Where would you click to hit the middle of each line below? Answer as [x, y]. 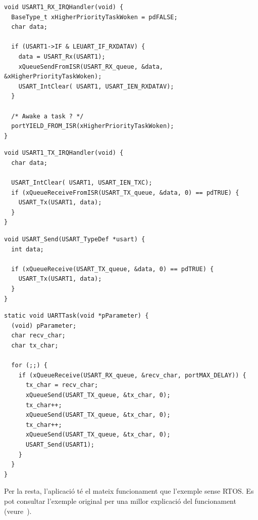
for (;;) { [29, 365]
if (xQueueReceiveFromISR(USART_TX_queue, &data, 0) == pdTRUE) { [125, 192]
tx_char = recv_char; [62, 385]
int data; [28, 249]
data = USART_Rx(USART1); [62, 56]
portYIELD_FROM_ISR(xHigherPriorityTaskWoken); [93, 126]
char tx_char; [35, 345]
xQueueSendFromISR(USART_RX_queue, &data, [91, 67]
